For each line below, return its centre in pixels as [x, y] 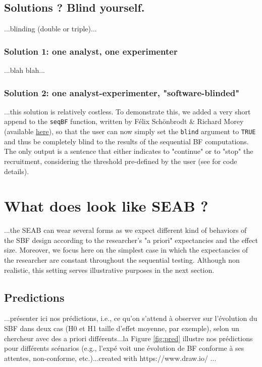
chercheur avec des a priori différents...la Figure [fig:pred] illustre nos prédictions [128, 338]
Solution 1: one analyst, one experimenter [91, 51]
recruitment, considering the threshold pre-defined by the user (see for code [121, 161]
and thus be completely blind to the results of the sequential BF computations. [126, 141]
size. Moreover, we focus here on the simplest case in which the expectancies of [126, 250]
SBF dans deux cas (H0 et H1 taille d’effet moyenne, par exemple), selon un [122, 328]
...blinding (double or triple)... [50, 29]
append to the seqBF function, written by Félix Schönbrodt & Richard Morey [124, 121]
